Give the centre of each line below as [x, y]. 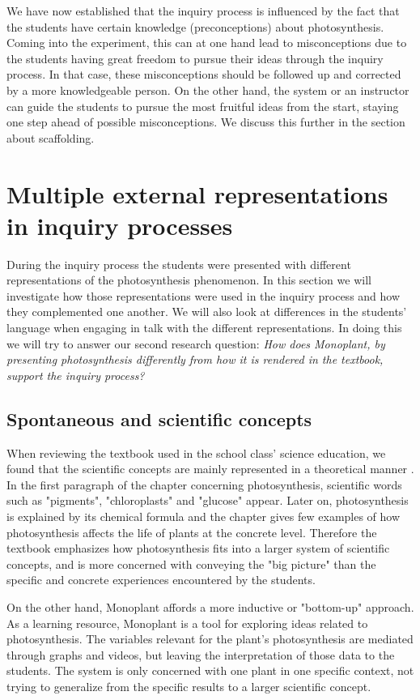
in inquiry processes [120, 225]
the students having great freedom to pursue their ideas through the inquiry [195, 58]
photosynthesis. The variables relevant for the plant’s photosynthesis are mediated [210, 639]
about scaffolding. [51, 137]
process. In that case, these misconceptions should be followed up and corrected [204, 74]
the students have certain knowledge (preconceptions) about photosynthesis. [195, 26]
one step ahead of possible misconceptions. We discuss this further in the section [206, 122]
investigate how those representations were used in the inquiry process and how [204, 295]
